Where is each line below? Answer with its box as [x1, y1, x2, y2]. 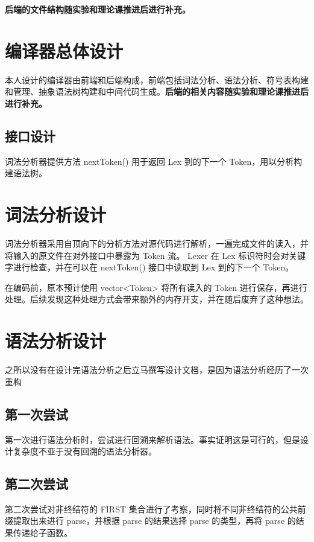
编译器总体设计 [5, 38, 124, 63]
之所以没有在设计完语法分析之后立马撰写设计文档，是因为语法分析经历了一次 [5, 363, 309, 376]
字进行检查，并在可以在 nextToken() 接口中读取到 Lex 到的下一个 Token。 [5, 261, 294, 273]
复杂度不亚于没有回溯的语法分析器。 [13, 445, 157, 458]
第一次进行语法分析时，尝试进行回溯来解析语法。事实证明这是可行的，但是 [5, 433, 300, 445]
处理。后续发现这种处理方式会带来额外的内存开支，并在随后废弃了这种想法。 [5, 293, 309, 305]
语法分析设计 [5, 328, 107, 353]
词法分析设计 [5, 202, 107, 227]
